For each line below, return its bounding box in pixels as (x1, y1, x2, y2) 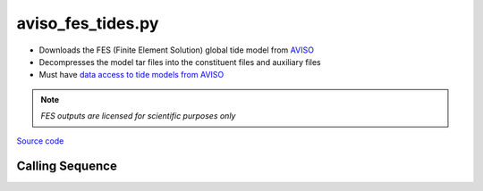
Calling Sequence (16, 159, 118, 174)
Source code (16, 135, 64, 146)
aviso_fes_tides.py (16, 13, 159, 33)
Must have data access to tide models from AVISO (38, 70, 225, 80)
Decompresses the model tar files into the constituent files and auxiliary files (38, 56, 321, 67)
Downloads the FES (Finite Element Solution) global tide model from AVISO (38, 45, 315, 55)
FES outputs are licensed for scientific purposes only (40, 111, 236, 121)
